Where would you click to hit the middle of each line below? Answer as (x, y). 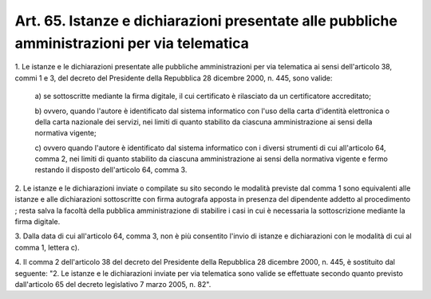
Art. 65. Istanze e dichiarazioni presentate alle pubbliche (206, 21)
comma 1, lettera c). (47, 247)
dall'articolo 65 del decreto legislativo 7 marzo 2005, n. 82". (113, 284)
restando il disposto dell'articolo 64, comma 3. (111, 170)
